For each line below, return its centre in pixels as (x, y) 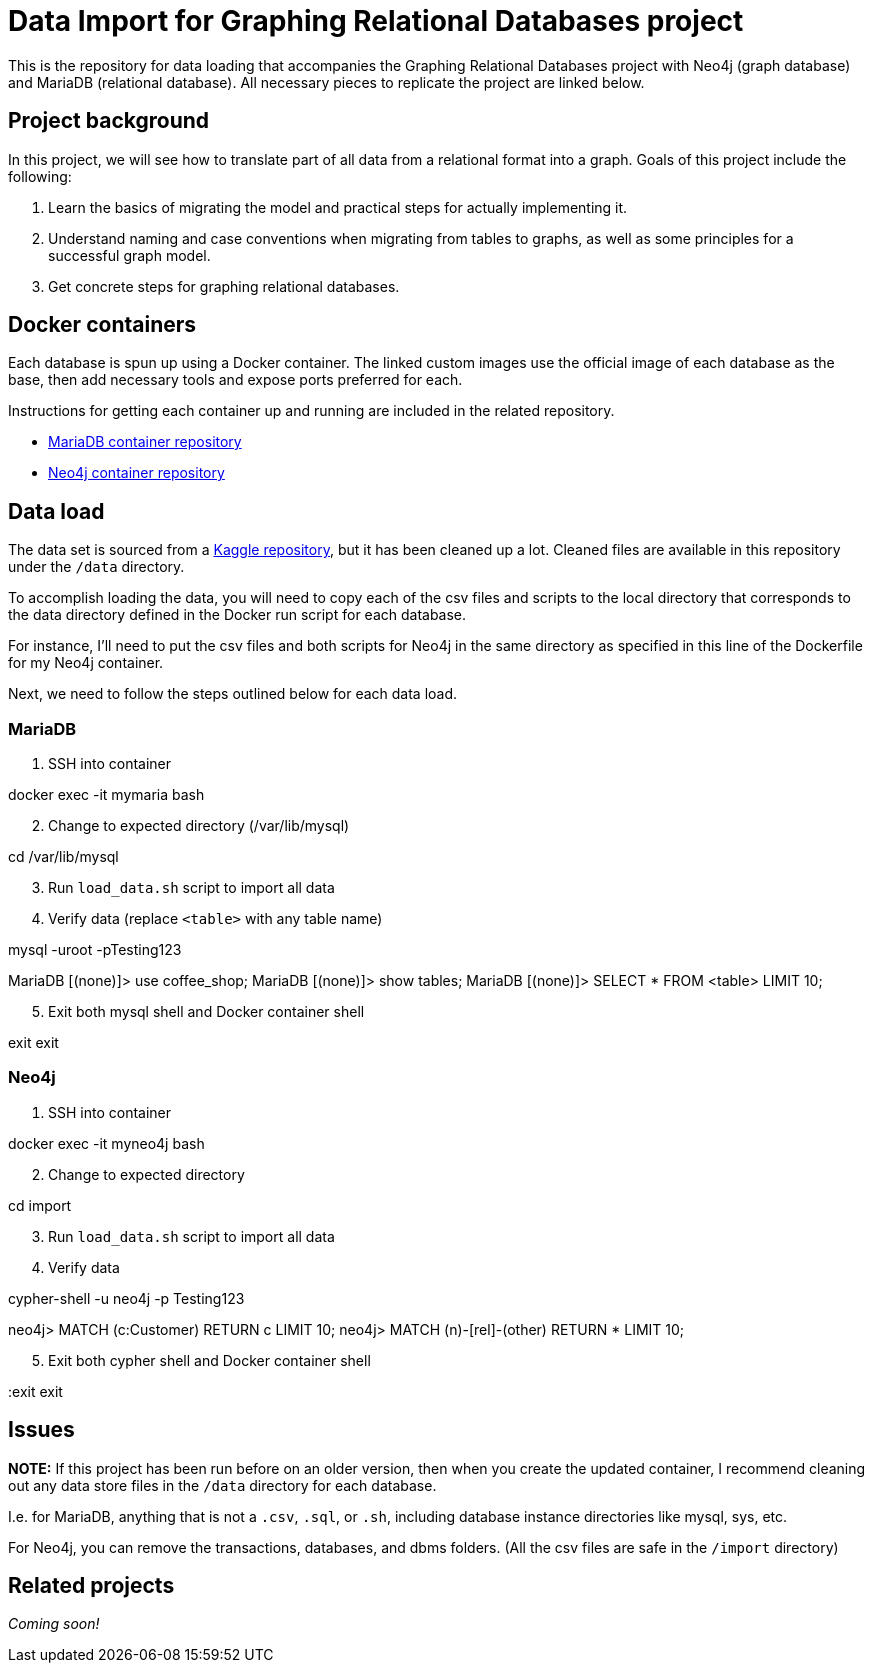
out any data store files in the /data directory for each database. (222, 1485)
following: (40, 176)
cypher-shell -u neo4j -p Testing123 (126, 1298)
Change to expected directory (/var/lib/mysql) (199, 826)
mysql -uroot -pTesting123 (95, 950)
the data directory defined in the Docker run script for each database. (237, 615)
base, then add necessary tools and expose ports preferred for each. (235, 380)
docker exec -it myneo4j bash (106, 1143)
